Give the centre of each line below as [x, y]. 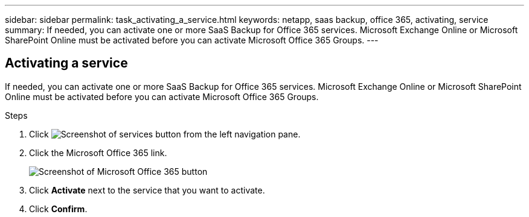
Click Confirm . [58, 209]
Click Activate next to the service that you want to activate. [147, 190]
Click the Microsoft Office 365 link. [98, 153]
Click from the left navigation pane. [165, 134]
